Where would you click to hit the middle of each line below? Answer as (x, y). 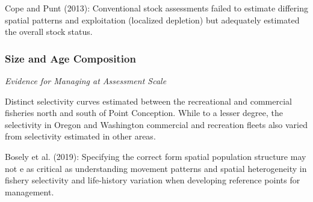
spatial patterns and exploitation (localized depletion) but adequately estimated (152, 20)
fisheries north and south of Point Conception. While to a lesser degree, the (144, 113)
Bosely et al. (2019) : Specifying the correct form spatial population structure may (156, 156)
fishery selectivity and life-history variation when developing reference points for (153, 180)
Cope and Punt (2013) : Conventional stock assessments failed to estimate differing (156, 8)
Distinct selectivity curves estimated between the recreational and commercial (148, 101)
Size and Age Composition (70, 58)
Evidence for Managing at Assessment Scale (86, 81)
